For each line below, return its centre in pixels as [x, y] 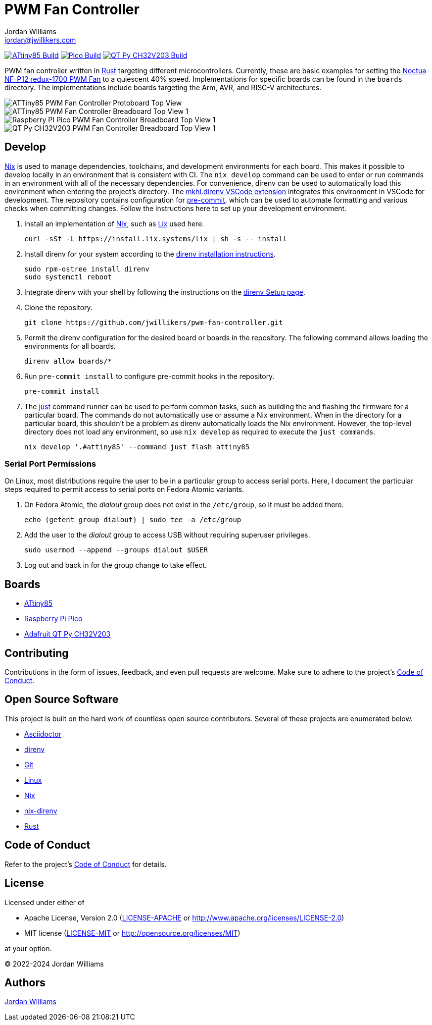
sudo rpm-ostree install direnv [87, 269]
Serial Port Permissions [50, 463]
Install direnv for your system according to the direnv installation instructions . [150, 254]
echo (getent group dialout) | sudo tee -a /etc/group [133, 520]
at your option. [28, 948]
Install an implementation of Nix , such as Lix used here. [114, 223]
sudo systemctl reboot [68, 277]
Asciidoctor [43, 734]
